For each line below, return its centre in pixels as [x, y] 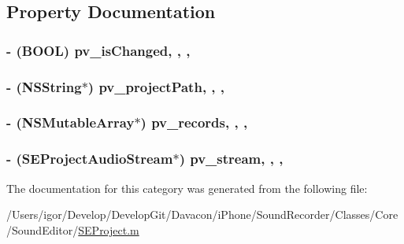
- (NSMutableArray [70, 122]
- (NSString [44, 86]
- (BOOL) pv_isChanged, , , [98, 50]
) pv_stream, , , [231, 159]
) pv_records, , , [194, 122]
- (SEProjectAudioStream [90, 159]
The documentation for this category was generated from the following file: [187, 188]
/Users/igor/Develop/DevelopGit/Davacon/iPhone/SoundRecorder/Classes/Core [202, 214]
